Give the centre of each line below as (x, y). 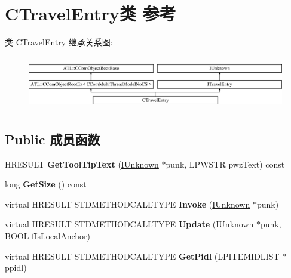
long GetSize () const (46, 184)
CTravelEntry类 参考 (91, 13)
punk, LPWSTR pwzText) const (225, 164)
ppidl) (16, 268)
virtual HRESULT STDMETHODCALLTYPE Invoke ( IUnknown (128, 204)
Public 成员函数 (53, 139)
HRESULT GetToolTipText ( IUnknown (82, 164)
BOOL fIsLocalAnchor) (48, 236)
